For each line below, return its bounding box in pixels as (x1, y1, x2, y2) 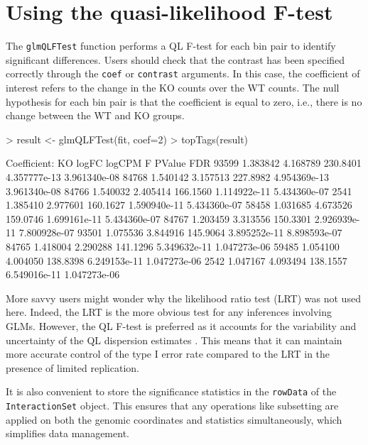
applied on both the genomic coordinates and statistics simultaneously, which (6, 412, 342, 427)
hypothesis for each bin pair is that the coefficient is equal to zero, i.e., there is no (6, 94, 362, 109)
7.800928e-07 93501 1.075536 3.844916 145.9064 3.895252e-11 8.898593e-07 (18, 225, 342, 240)
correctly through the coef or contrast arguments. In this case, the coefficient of (6, 66, 360, 81)
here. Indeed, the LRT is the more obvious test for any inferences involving (6, 304, 332, 319)
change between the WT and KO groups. (6, 108, 185, 123)
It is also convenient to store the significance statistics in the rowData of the (6, 384, 337, 399)
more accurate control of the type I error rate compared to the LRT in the (6, 346, 330, 361)
